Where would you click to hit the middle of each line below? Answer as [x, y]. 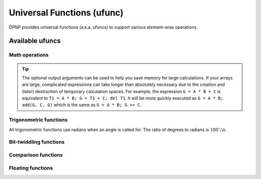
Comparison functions [36, 155]
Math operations [29, 55]
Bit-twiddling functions [37, 142]
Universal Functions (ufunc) [66, 13]
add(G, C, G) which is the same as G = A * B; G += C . [82, 105]
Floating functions [31, 168]
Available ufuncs [35, 41]
